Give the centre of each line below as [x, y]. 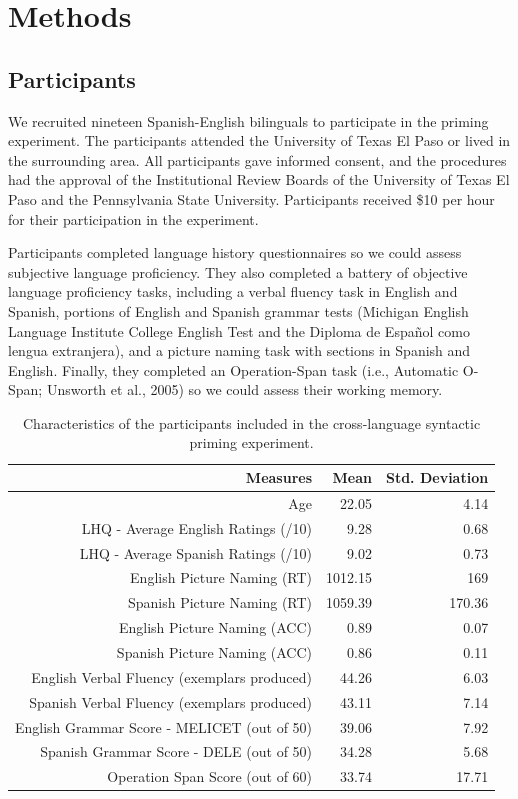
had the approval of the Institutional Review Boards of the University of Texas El [259, 179]
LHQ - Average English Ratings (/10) [197, 527]
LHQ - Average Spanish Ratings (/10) [196, 552]
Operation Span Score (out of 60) [210, 776]
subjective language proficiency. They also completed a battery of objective [238, 271]
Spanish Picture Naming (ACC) [214, 651]
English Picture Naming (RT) [221, 577]
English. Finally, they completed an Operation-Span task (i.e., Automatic [233, 369]
